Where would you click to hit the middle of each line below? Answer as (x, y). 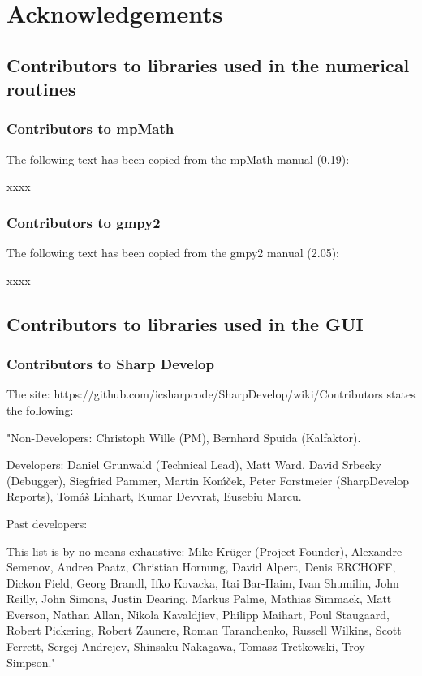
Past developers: (47, 523)
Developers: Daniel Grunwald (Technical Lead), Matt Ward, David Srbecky (194, 465)
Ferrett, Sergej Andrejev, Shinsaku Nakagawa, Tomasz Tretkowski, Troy (186, 646)
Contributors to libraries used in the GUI (185, 323)
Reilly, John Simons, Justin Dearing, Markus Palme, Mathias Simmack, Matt (199, 598)
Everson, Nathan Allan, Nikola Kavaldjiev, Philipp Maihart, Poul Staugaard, (198, 614)
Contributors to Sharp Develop (110, 364)
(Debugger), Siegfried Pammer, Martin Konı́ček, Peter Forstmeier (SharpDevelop (208, 480)
